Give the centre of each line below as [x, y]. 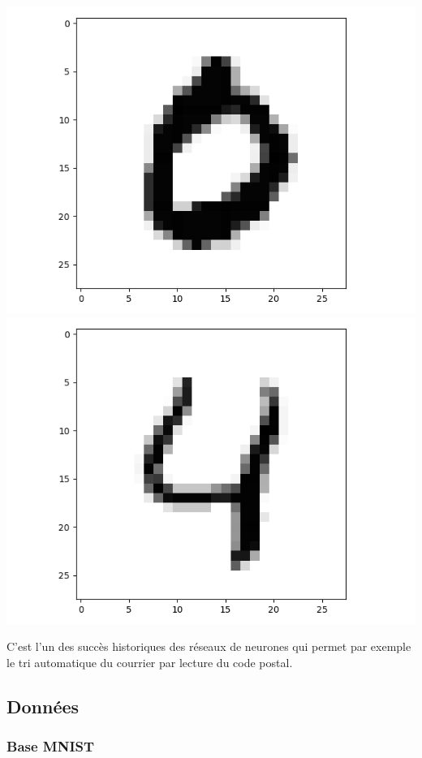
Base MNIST [51, 746]
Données [43, 706]
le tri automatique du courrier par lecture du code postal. [150, 662]
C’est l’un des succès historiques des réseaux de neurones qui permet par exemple [209, 646]
